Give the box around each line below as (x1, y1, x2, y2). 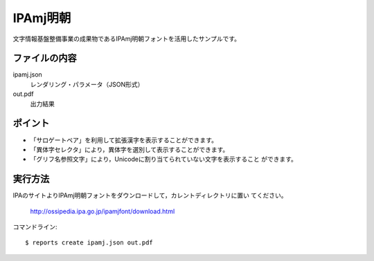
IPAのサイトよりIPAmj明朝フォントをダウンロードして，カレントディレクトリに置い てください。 (12, 191, 287, 200)
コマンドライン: (12, 223, 58, 231)
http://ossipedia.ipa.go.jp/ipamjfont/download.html (30, 207, 175, 215)
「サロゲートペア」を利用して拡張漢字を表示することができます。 (30, 135, 218, 144)
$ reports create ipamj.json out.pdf (25, 239, 154, 246)
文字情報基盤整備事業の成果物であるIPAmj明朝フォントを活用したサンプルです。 (12, 35, 241, 43)
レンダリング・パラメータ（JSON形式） (30, 80, 144, 88)
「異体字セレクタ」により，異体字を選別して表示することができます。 (30, 145, 229, 153)
